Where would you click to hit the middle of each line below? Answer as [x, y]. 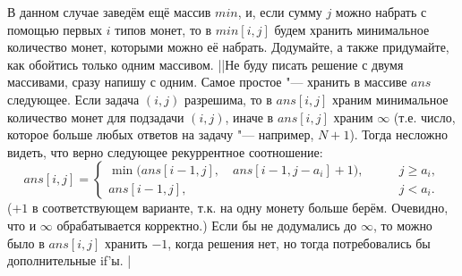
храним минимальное [390, 99]
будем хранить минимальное [352, 29]
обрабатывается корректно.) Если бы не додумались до [207, 225]
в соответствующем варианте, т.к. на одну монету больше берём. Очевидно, [240, 208]
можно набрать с [381, 12]
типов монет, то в [163, 29]
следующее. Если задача [73, 99]
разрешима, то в [228, 99]
